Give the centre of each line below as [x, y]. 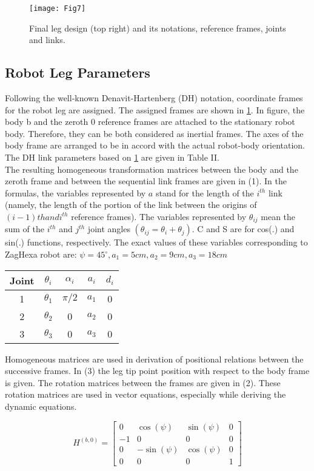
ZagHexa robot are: [41, 254]
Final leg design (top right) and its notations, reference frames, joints [158, 28]
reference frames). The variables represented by [159, 216]
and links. [47, 40]
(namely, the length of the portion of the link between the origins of [131, 205]
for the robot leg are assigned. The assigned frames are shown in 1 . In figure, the [155, 109]
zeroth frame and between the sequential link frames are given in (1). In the [146, 181]
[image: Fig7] [58, 8]
